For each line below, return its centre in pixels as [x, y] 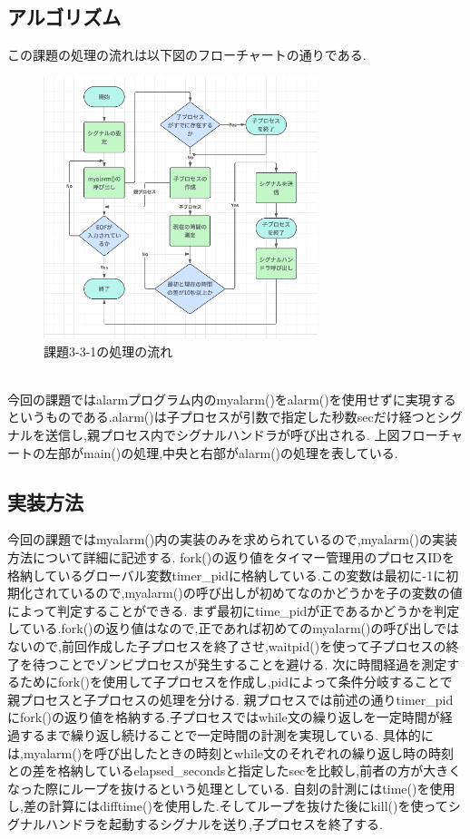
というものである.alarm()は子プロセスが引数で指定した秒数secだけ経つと [222, 417]
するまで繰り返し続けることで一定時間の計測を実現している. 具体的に [226, 734]
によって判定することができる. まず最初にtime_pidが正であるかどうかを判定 [234, 610]
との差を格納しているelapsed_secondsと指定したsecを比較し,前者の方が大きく [235, 771]
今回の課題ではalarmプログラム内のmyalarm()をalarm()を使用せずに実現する [232, 399]
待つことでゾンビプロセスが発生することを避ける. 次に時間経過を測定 [240, 663]
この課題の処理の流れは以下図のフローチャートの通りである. [187, 55]
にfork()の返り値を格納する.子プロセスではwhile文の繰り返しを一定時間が [224, 717]
